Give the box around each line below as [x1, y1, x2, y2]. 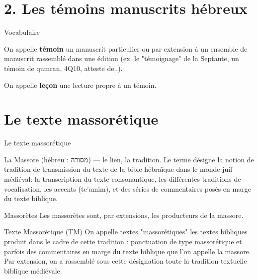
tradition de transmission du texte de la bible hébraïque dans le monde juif [4, 164, 233, 174]
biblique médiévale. [4, 265, 62, 276]
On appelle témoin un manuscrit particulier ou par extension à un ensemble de [4, 43, 248, 54]
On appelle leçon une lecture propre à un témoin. [4, 79, 157, 90]
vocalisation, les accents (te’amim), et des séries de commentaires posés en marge [4, 183, 251, 194]
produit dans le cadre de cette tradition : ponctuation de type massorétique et [4, 236, 242, 246]
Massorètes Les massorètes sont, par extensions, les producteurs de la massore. [4, 209, 244, 220]
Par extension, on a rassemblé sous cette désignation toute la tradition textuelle [4, 256, 247, 266]
